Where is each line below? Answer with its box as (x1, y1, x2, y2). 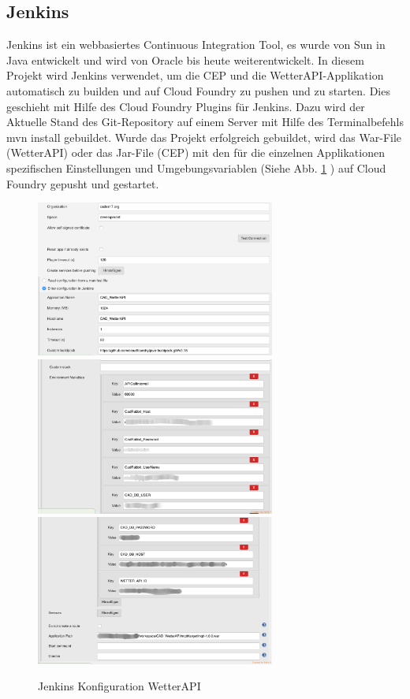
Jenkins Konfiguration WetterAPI (38, 678, 201, 694)
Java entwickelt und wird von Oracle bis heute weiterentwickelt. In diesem (6, 51, 364, 68)
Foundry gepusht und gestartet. (6, 175, 159, 191)
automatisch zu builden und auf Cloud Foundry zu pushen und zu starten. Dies (6, 82, 390, 99)
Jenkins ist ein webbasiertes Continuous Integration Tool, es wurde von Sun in (6, 36, 386, 53)
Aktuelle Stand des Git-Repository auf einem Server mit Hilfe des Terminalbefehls (6, 113, 404, 130)
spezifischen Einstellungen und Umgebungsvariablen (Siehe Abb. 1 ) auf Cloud (6, 159, 386, 176)
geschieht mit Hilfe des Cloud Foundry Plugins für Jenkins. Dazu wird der (6, 98, 365, 114)
